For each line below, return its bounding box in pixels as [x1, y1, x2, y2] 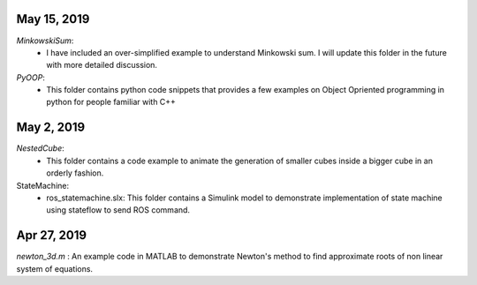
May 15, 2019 [16, 11, 90, 26]
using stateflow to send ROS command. [46, 205, 190, 215]
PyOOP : [16, 71, 46, 83]
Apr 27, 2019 [16, 228, 87, 243]
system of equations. [16, 263, 93, 274]
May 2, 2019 [16, 120, 86, 135]
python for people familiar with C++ [46, 97, 177, 108]
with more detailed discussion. [46, 60, 158, 71]
